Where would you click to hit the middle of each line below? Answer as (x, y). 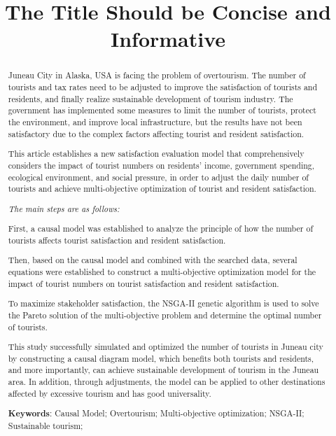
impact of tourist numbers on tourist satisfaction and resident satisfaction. (143, 283)
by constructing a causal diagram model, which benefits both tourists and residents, (161, 358)
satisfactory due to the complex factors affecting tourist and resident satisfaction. (156, 133)
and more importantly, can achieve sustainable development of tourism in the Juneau (163, 370)
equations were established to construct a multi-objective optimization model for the (162, 272)
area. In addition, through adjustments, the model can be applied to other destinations (167, 382)
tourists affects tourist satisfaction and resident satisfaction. (117, 240)
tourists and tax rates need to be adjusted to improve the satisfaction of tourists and (163, 87)
